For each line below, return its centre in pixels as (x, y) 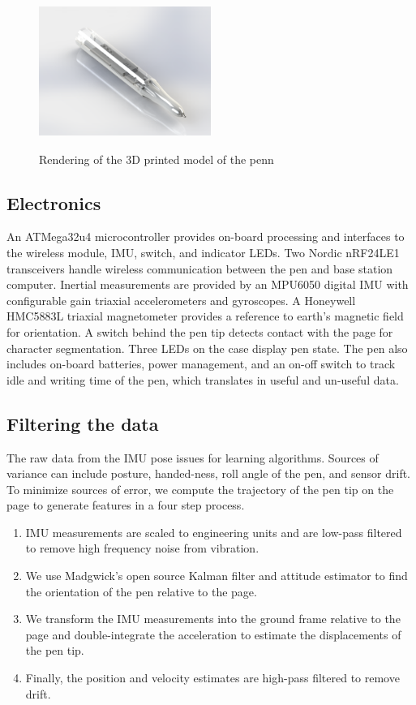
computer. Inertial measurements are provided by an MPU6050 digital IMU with (208, 284)
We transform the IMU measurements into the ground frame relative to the (213, 619)
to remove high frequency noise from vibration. (142, 548)
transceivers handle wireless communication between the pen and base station (200, 268)
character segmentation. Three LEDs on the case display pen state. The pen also (207, 348)
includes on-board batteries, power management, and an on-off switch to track (201, 364)
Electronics (54, 202)
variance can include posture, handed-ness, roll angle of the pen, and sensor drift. (209, 473)
